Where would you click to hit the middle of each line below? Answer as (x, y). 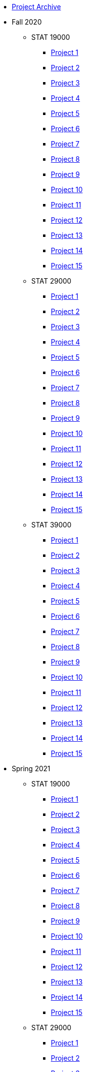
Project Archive (36, 7)
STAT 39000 (52, 525)
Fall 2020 (27, 22)
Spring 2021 (31, 768)
